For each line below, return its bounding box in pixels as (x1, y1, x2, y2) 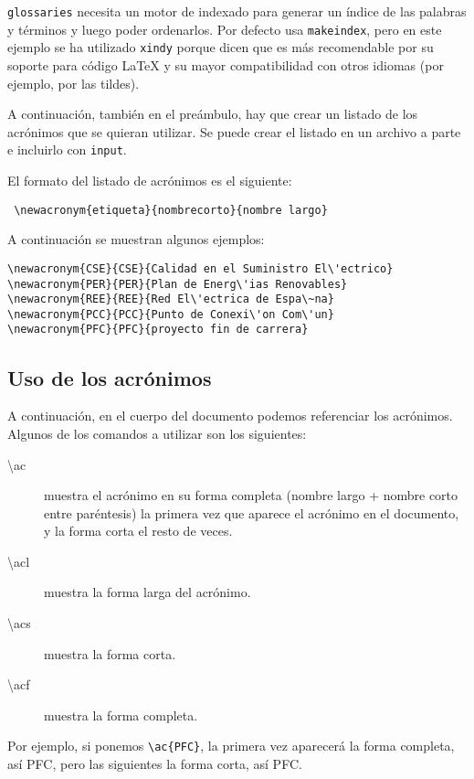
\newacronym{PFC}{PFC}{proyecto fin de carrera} (7, 323, 309, 336)
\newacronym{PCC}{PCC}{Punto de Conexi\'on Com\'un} (7, 307, 334, 321)
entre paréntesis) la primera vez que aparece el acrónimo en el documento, (44, 503, 459, 522)
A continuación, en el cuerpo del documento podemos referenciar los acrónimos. (7, 406, 453, 425)
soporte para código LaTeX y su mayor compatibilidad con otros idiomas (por (7, 55, 444, 74)
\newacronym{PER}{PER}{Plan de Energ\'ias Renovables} (7, 277, 348, 291)
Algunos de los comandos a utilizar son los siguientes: (7, 423, 307, 443)
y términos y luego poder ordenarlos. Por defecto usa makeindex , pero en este (7, 19, 442, 38)
